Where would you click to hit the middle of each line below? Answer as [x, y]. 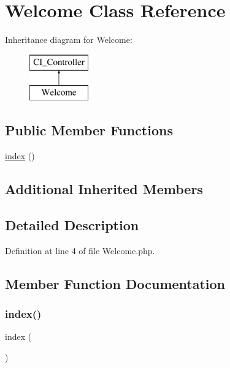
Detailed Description [72, 224]
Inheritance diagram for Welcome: [69, 39]
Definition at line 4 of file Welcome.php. [80, 250]
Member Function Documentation [115, 283]
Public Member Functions [89, 130]
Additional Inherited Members [104, 189]
